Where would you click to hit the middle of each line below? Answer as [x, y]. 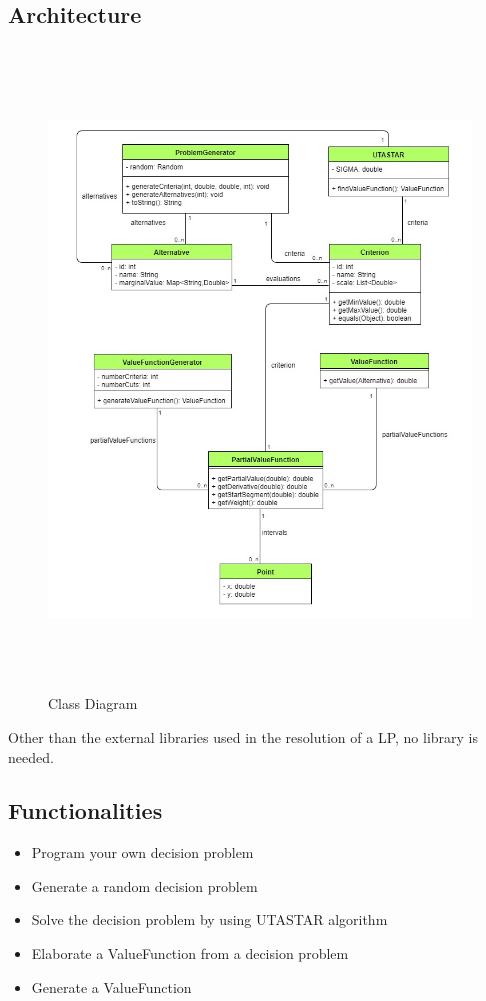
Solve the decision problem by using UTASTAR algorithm [209, 919]
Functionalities [85, 810]
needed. [31, 756]
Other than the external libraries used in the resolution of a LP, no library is [243, 736]
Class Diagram [93, 703]
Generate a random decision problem [144, 885]
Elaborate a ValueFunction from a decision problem [190, 953]
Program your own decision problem [142, 852]
